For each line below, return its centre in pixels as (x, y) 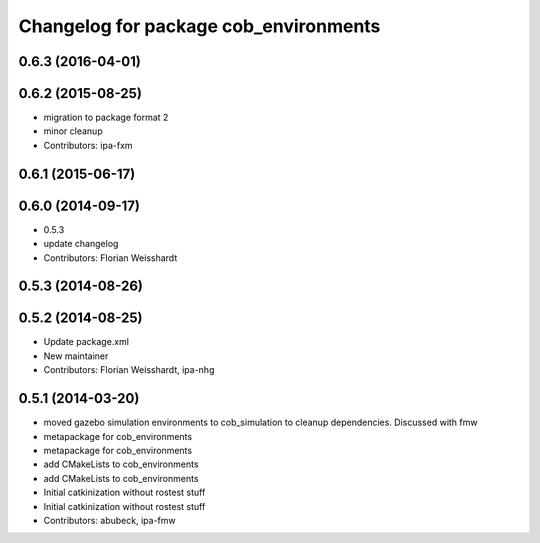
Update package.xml (86, 342)
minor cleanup (73, 131)
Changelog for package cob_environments (199, 26)
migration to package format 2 (106, 117)
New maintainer (76, 356)
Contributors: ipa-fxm (88, 145)
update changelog (81, 244)
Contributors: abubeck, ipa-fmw (109, 520)
